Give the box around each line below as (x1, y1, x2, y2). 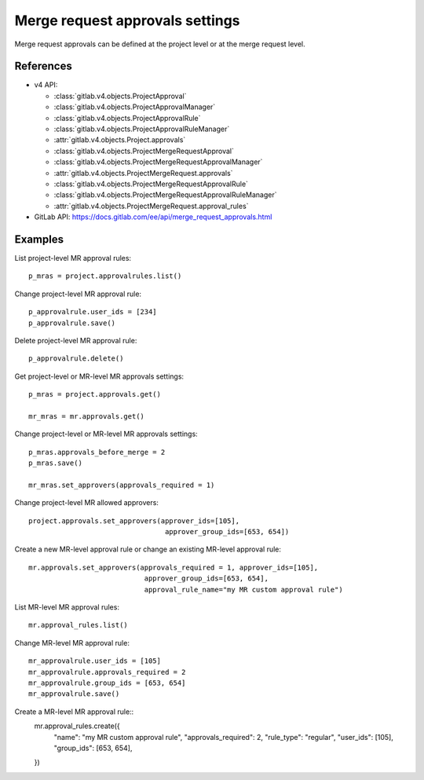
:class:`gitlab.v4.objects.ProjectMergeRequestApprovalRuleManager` (53, 190, 277, 200)
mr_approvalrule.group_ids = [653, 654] (28, 678, 186, 687)
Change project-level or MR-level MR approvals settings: (14, 429, 198, 439)
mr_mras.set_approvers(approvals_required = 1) (28, 480, 215, 489)
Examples (14, 233, 64, 246)
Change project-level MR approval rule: (14, 289, 141, 298)
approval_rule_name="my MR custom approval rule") (144, 585, 343, 594)
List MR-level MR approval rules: (14, 602, 119, 612)
